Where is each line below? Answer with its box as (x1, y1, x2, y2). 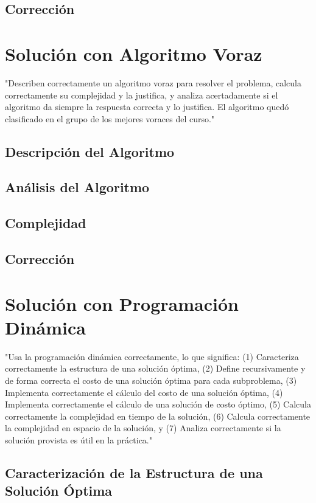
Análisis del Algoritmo (5, 178, 150, 196)
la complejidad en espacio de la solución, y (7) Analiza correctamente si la (5, 421, 281, 434)
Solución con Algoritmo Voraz (5, 41, 262, 66)
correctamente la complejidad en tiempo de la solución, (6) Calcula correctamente (5, 409, 311, 422)
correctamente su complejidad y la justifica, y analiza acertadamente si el (5, 88, 278, 101)
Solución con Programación (5, 291, 239, 316)
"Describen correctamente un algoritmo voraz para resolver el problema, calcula (5, 76, 301, 89)
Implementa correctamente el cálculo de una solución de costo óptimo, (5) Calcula (5, 398, 312, 411)
